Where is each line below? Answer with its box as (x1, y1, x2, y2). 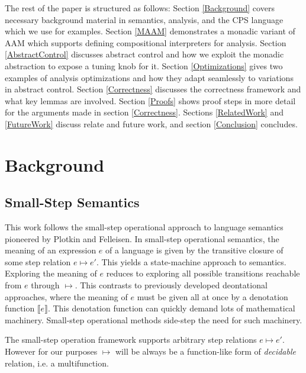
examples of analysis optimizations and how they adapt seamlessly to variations (5, 71, 294, 83)
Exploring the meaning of (5, 267, 97, 279)
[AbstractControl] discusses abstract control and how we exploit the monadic (5, 48, 284, 60)
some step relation (5, 255, 71, 268)
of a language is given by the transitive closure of (105, 244, 284, 256)
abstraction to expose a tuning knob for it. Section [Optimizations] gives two (5, 59, 283, 72)
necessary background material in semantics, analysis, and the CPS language (5, 13, 284, 25)
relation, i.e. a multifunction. (5, 356, 109, 369)
